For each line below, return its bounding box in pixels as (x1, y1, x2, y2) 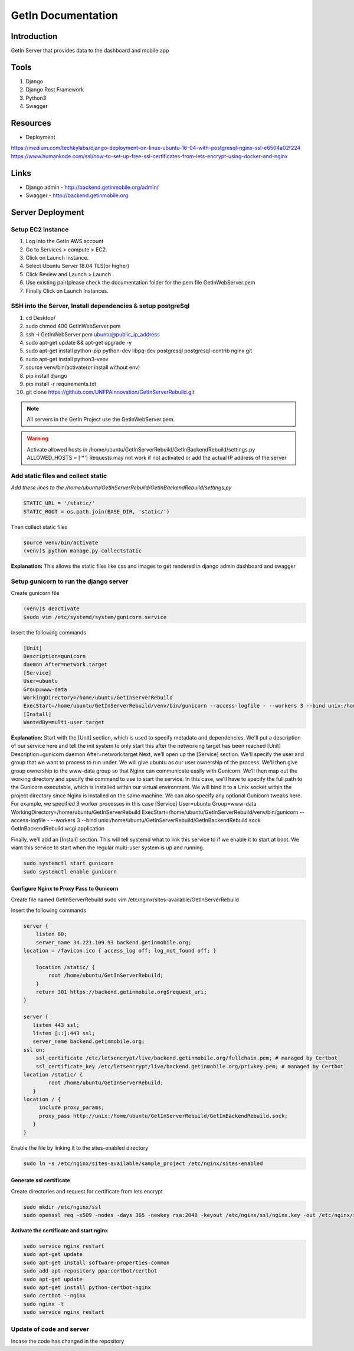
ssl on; (23, 1046, 45, 1053)
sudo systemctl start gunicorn (23, 860, 114, 867)
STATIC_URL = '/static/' (23, 500, 96, 507)
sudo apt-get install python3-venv (25, 355, 109, 362)
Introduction (11, 31, 58, 41)
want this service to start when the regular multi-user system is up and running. (11, 844, 205, 851)
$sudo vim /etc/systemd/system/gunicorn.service (23, 614, 167, 620)
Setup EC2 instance (11, 225, 69, 233)
